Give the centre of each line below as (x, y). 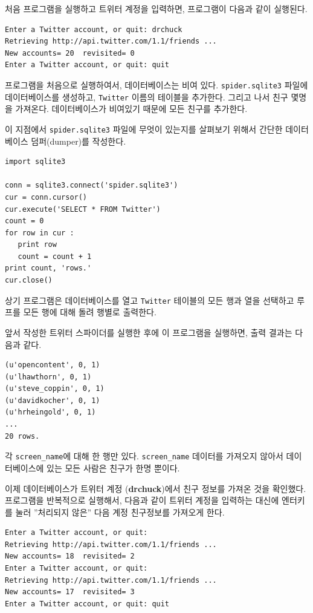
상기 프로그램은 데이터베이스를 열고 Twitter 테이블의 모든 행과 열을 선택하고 (150, 300)
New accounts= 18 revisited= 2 (70, 556)
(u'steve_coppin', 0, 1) (55, 389)
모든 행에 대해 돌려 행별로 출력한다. (90, 312)
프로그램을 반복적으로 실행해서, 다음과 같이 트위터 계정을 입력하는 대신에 (142, 500)
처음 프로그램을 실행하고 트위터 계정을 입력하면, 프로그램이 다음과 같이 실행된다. (156, 8)
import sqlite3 (35, 162)
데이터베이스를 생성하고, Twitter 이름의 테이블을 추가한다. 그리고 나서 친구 (147, 97)
